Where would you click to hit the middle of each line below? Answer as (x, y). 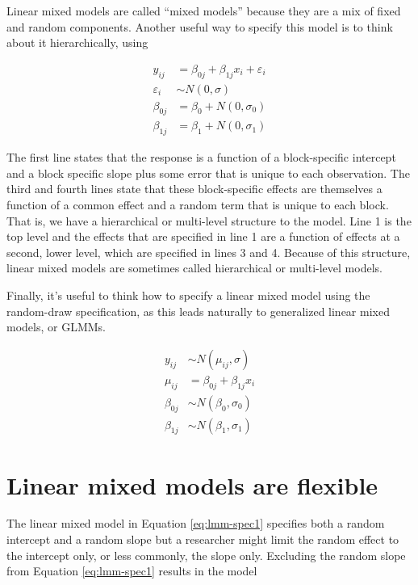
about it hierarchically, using (77, 42)
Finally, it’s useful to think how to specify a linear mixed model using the (188, 295)
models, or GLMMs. (56, 327)
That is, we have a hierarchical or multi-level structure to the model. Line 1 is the (209, 220)
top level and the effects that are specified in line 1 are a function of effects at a (203, 236)
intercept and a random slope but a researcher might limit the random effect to (203, 539)
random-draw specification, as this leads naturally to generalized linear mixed (198, 311)
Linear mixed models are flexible (192, 484)
